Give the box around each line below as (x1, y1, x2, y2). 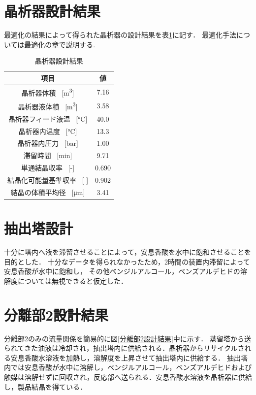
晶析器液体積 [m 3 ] (18, 100, 78, 111)
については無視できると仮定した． (17, 275, 128, 286)
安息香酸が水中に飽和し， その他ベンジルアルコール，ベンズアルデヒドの (4, 266, 240, 276)
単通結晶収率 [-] (21, 163, 75, 173)
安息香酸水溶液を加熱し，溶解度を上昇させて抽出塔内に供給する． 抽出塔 (10, 352, 248, 362)
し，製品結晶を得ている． (4, 381, 87, 392)
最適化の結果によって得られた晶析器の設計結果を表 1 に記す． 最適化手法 (4, 30, 236, 40)
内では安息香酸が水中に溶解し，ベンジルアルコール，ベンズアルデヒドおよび (4, 362, 252, 372)
